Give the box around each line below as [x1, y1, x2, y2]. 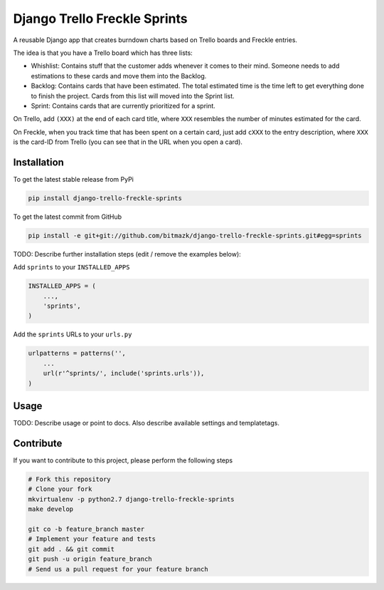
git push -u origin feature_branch [28, 555, 152, 563]
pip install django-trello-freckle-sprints [28, 194, 183, 202]
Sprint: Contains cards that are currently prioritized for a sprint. [31, 101, 216, 110]
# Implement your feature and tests [28, 535, 156, 543]
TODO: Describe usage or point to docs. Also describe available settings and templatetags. [13, 419, 280, 428]
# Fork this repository [28, 475, 112, 483]
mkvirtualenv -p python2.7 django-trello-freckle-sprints [28, 495, 235, 503]
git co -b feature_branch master [28, 524, 145, 533]
